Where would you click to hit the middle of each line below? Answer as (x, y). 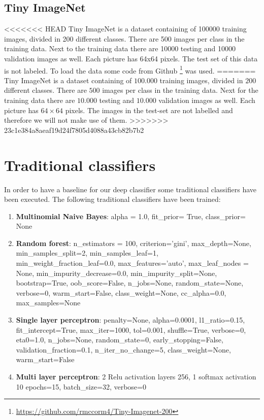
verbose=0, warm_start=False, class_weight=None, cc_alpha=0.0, (121, 292)
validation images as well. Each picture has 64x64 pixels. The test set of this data (131, 58)
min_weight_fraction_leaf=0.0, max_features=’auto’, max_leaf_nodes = (132, 263)
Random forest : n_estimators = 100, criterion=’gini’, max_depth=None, (134, 243)
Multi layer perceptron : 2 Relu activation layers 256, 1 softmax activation (136, 377)
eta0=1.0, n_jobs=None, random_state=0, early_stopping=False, (120, 340)
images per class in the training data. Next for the (180, 90)
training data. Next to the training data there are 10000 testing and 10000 (120, 48)
